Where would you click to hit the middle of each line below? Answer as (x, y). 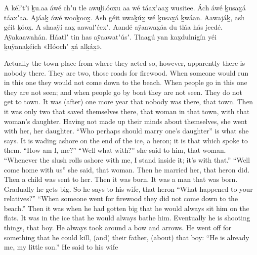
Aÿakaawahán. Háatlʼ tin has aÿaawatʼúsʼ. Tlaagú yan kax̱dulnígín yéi (110, 36)
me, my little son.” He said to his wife (61, 247)
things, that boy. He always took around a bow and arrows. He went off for (118, 228)
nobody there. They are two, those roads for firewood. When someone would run (126, 72)
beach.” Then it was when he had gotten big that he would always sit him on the (127, 208)
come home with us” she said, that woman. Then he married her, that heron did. (127, 169)
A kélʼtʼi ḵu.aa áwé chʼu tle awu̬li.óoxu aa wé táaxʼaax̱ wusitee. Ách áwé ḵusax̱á (125, 7)
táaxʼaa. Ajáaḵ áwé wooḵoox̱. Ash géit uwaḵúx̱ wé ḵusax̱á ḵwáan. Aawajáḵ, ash (125, 17)
